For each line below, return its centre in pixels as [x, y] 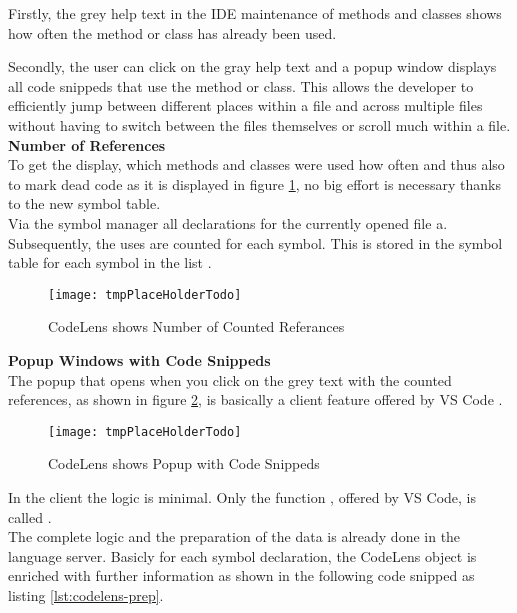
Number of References [87, 144]
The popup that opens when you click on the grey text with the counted [230, 379]
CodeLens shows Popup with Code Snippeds [184, 463]
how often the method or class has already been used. [172, 32]
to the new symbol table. [84, 203]
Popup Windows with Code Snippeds [139, 359]
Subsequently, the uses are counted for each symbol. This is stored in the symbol [255, 242]
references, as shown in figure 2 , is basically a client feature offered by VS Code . [255, 399]
